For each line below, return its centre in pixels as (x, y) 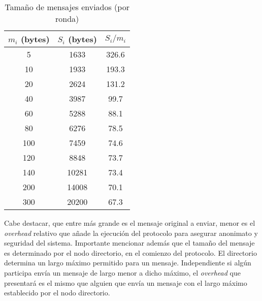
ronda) (67, 19)
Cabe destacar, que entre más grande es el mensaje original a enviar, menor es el (130, 223)
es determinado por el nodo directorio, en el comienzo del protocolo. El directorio (130, 252)
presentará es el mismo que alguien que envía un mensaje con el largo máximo (126, 282)
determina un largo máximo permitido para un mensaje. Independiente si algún (128, 263)
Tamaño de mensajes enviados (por (67, 7)
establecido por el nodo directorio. (57, 293)
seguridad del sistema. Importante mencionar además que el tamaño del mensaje (129, 243)
